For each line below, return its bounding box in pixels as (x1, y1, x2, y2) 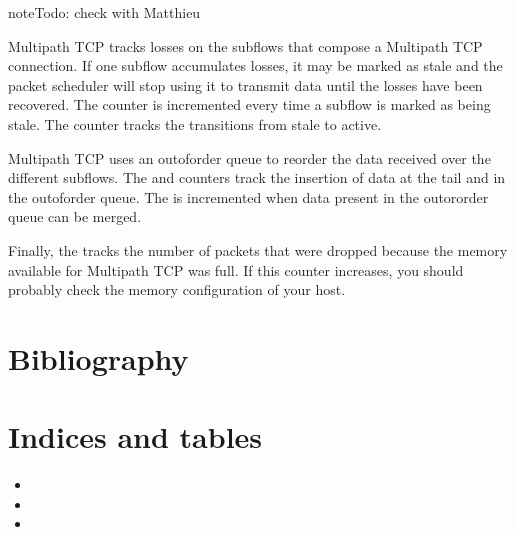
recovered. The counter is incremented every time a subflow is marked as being (8, 94, 491, 115)
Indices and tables (8, 416, 263, 457)
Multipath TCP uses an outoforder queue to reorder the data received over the (8, 147, 491, 168)
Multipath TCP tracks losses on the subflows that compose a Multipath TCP (8, 35, 483, 56)
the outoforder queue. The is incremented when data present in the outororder (8, 186, 489, 207)
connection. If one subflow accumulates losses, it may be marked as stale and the (8, 55, 503, 76)
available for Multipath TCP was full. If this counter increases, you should (8, 259, 464, 280)
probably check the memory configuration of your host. (8, 279, 346, 300)
